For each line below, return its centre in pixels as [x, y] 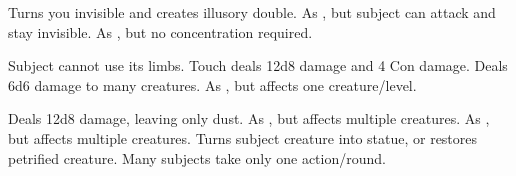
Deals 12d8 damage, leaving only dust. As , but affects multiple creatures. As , [249, 118]
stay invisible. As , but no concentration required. [160, 31]
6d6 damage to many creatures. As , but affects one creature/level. [212, 84]
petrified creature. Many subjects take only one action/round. [197, 157]
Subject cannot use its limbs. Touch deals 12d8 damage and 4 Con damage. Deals [258, 65]
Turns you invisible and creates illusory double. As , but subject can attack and [252, 12]
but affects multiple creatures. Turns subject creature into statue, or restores [243, 137]
